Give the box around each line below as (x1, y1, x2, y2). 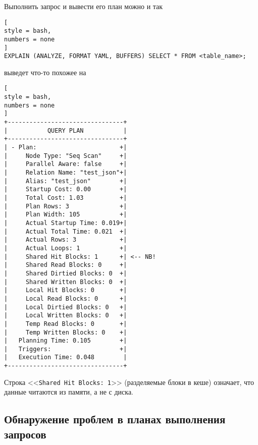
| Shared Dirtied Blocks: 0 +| (4, 269, 127, 277)
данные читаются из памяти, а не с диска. (4, 386, 134, 397)
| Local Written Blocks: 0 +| (4, 312, 127, 319)
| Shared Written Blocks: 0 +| (4, 278, 127, 286)
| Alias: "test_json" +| (4, 177, 127, 185)
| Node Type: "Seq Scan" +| (4, 152, 127, 159)
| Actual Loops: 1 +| (4, 244, 127, 252)
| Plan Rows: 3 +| (4, 202, 127, 210)
